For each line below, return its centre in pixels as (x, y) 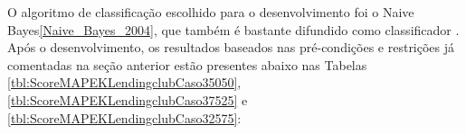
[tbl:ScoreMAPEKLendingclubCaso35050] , (124, 82)
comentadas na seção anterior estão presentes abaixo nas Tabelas (187, 64)
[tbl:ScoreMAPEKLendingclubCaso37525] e (128, 99)
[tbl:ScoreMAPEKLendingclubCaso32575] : (124, 117)
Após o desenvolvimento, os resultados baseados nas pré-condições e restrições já (231, 47)
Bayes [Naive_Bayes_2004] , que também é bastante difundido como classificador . (233, 29)
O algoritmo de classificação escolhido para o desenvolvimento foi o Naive (211, 12)
